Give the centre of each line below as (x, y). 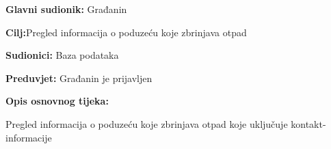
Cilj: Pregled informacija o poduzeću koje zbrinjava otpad (126, 32)
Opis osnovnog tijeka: (57, 101)
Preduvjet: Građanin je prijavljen (79, 78)
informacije (29, 137)
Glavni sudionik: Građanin (66, 9)
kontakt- (308, 123)
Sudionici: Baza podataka (62, 55)
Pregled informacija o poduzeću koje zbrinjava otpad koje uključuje (147, 123)
